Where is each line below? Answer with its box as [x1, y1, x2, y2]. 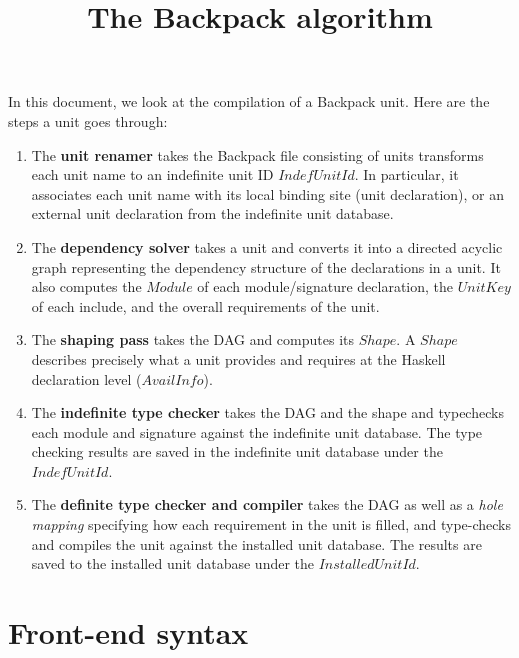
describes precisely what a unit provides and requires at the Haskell [31, 348, 446, 369]
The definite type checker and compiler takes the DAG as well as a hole [31, 494, 503, 515]
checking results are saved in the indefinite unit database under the [31, 441, 443, 462]
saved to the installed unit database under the [31, 553, 315, 574]
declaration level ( [31, 368, 142, 389]
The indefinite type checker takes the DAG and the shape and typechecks [31, 402, 504, 423]
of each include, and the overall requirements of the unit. [31, 295, 380, 316]
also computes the [31, 276, 142, 297]
